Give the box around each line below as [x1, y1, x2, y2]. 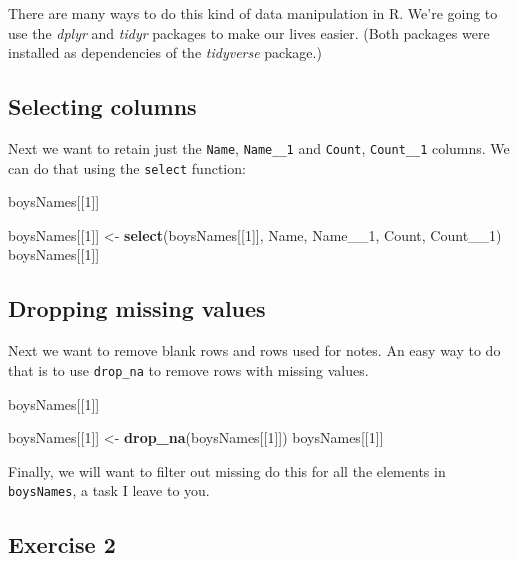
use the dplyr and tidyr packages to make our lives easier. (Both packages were [8, 22, 490, 43]
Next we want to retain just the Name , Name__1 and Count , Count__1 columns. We [8, 137, 510, 158]
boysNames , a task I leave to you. [8, 480, 210, 501]
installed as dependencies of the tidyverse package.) [8, 42, 322, 63]
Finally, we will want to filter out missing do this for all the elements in [8, 460, 446, 481]
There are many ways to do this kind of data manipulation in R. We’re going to [8, 3, 498, 23]
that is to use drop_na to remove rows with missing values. [8, 359, 369, 380]
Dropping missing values [8, 293, 266, 324]
